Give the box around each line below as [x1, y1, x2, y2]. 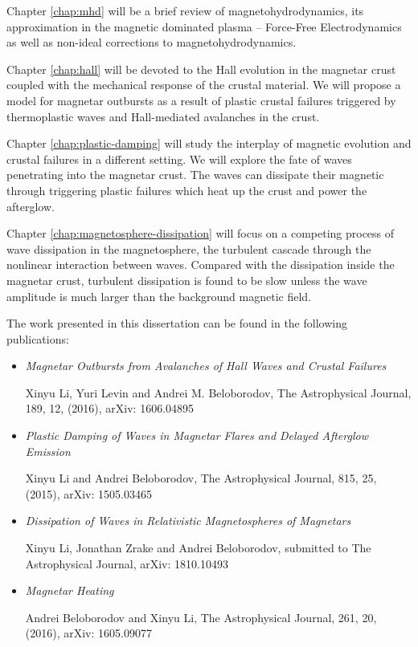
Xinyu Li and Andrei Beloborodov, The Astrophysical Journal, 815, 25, [25, 470, 377, 486]
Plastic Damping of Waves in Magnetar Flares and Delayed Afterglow [25, 427, 368, 444]
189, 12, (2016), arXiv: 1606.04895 [25, 400, 195, 417]
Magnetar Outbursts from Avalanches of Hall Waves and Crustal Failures [25, 357, 387, 374]
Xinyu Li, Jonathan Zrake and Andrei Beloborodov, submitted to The [25, 539, 371, 556]
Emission [25, 442, 71, 459]
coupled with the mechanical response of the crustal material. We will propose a [6, 76, 401, 93]
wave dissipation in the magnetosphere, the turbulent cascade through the [6, 240, 371, 257]
